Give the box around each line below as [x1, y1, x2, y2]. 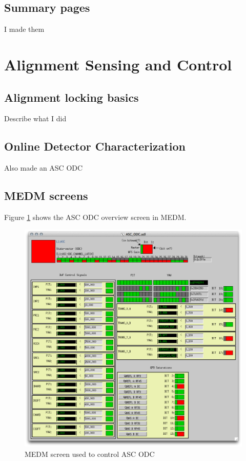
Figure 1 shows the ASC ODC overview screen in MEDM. [4, 211, 187, 222]
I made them [4, 24, 45, 34]
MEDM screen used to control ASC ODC [25, 448, 155, 459]
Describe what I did [4, 113, 67, 124]
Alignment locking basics [4, 89, 139, 105]
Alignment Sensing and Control [4, 53, 232, 75]
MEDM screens [4, 188, 88, 204]
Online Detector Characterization [4, 138, 186, 154]
